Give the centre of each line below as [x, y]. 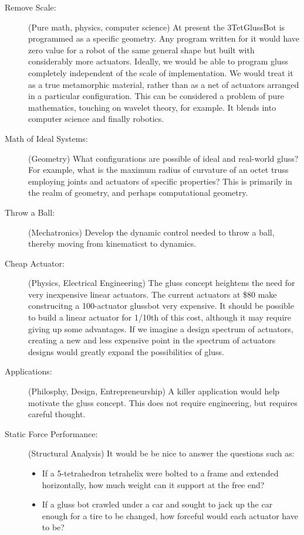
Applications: [28, 371]
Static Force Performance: [51, 433]
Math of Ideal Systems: [46, 138]
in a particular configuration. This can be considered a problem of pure [156, 96]
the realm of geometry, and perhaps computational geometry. [138, 192]
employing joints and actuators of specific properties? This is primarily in [160, 181]
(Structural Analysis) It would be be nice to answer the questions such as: [161, 453]
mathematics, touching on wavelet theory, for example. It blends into [152, 107]
